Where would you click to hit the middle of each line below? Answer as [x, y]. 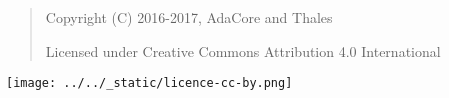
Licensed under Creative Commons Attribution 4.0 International [243, 50]
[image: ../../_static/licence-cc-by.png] [149, 83]
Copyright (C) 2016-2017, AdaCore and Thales [189, 17]
